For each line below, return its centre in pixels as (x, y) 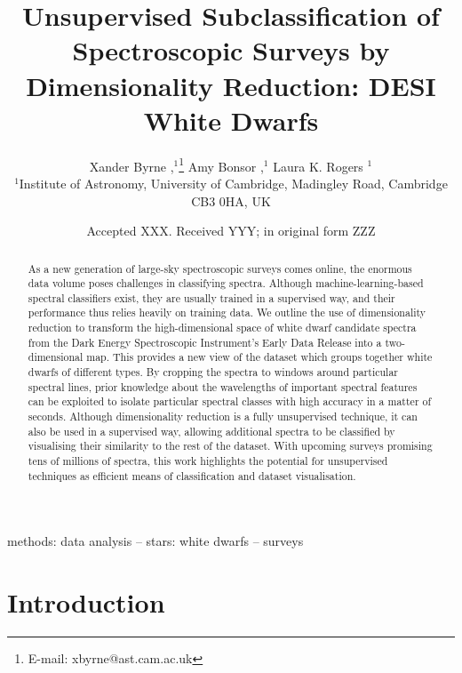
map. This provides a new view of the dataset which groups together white (259, 357)
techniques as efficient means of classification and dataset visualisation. (192, 475)
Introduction (86, 602)
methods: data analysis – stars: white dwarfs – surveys (155, 541)
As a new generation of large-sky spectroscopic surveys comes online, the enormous (220, 268)
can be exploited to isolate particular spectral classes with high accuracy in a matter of (230, 401)
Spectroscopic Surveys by (231, 50)
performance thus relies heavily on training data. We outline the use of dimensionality (227, 312)
